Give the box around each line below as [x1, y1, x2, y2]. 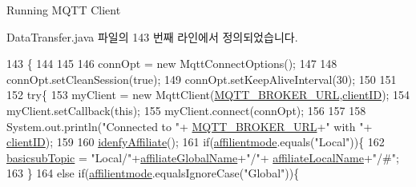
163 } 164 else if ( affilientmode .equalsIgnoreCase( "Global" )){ [6, 165, 300, 181]
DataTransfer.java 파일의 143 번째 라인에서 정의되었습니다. [6, 28, 298, 45]
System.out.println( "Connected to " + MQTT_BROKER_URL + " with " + [6, 117, 373, 134]
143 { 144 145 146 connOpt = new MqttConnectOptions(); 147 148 [6, 55, 337, 72]
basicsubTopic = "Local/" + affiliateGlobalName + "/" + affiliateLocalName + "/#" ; [6, 149, 399, 165]
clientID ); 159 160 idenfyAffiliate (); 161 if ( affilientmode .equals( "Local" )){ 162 [6, 133, 385, 150]
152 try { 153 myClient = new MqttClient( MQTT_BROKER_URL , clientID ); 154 [6, 86, 410, 103]
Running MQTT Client [6, 2, 121, 18]
